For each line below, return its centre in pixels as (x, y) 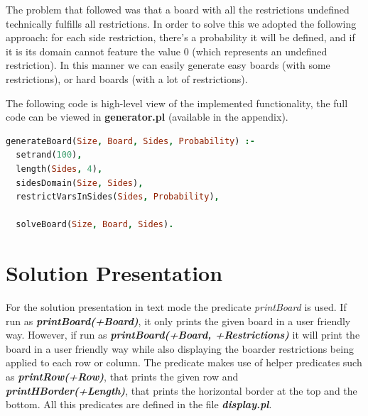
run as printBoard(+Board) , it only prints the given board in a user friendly (178, 321)
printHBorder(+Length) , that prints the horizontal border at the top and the (182, 390)
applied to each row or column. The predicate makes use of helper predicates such (184, 362)
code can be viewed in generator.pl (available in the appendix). (147, 117)
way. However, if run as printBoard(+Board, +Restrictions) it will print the (183, 335)
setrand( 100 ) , (49, 155)
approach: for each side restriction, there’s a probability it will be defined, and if (180, 37)
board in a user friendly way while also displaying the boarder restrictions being (180, 348)
